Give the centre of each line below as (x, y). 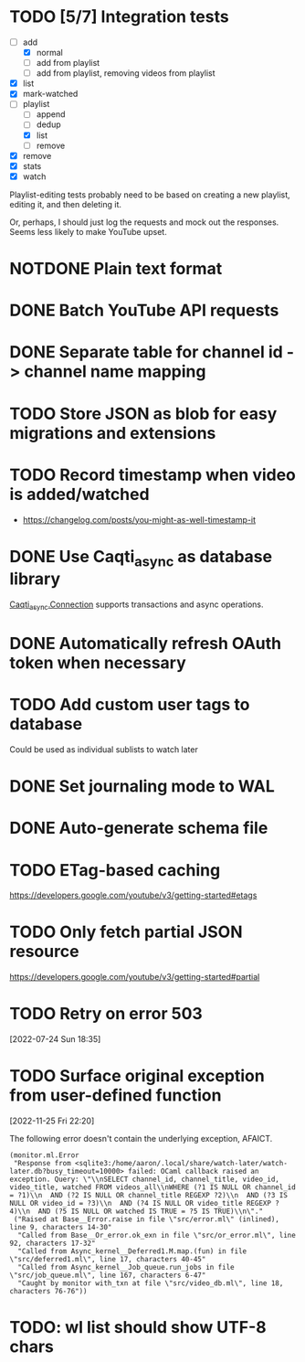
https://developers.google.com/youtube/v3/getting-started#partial (135, 977)
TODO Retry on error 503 (106, 1014)
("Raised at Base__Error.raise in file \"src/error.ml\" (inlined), (147, 1219)
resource (44, 952)
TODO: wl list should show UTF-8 (138, 1328)
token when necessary (98, 663)
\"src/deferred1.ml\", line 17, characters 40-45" (108, 1260)
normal (50, 53)
